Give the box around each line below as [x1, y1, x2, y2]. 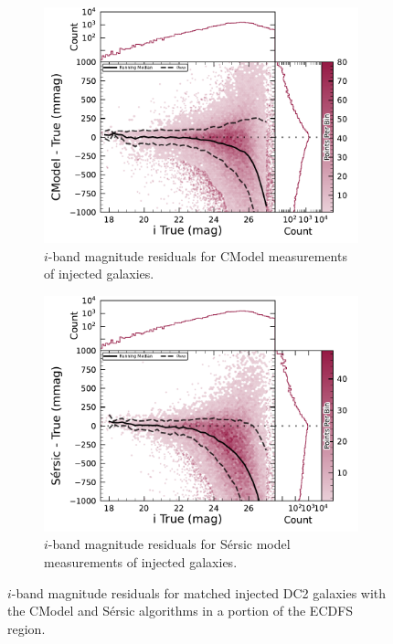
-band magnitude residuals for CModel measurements [48, 246, 347, 265]
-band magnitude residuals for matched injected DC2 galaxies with [11, 583, 387, 602]
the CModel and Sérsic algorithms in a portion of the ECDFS [7, 601, 354, 620]
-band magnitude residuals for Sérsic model [48, 534, 291, 554]
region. [7, 618, 46, 638]
